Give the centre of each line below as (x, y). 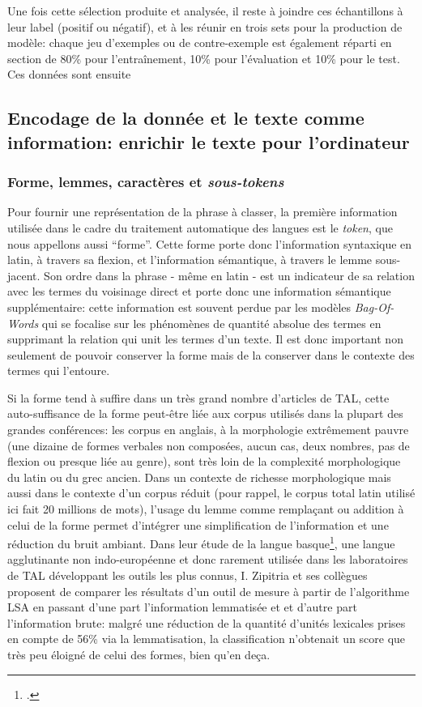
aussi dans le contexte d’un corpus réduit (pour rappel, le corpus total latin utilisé (211, 493)
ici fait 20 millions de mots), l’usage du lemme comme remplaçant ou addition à (206, 509)
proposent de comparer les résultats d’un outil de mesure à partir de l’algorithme (209, 591)
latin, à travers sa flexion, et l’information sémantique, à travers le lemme (190, 260)
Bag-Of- (374, 307)
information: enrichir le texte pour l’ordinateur (209, 141)
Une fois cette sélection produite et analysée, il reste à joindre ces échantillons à (205, 11)
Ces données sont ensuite (69, 74)
